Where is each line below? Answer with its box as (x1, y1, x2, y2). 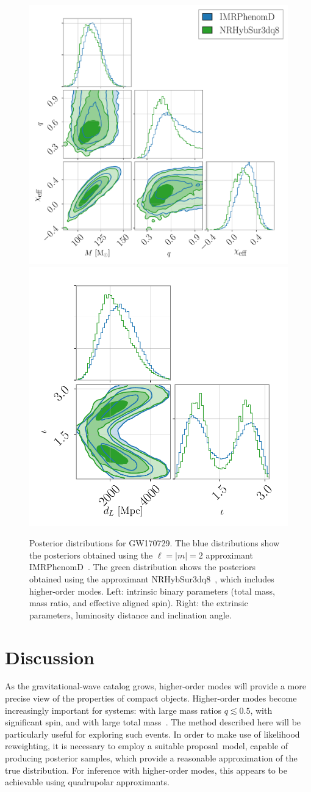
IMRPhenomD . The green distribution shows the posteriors (29, 560, 256, 573)
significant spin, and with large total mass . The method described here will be (5, 716, 301, 728)
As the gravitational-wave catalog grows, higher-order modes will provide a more (5, 680, 306, 692)
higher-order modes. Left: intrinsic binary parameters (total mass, (29, 584, 275, 597)
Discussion (5, 644, 95, 669)
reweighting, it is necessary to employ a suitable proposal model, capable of (5, 739, 288, 752)
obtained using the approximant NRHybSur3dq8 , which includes (29, 572, 274, 585)
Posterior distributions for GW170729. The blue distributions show (29, 537, 280, 549)
